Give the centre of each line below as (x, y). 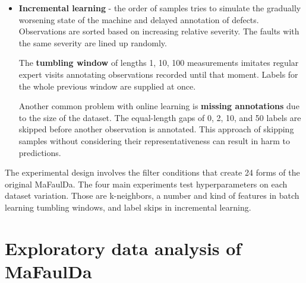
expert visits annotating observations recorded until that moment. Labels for (158, 74)
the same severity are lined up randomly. (93, 42)
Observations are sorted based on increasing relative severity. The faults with (159, 31)
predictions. (40, 152)
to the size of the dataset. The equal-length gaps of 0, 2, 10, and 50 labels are (160, 117)
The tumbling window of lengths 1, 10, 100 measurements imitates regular (159, 63)
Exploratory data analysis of (123, 248)
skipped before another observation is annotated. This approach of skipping (156, 129)
